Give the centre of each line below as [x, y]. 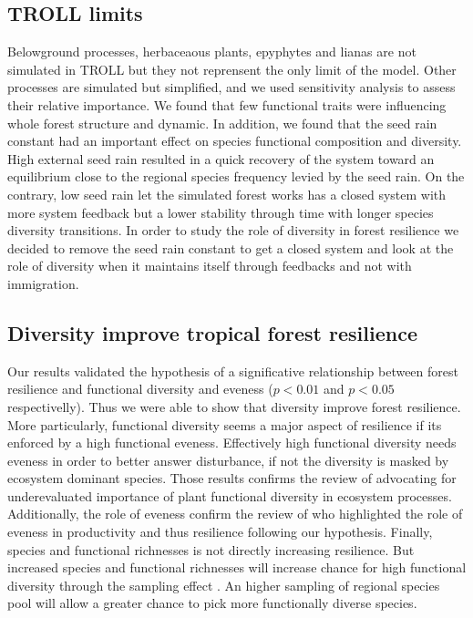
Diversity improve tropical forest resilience [212, 332]
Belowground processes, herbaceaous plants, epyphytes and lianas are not [212, 51]
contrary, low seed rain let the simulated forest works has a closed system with [227, 194]
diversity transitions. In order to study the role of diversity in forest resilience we [233, 230]
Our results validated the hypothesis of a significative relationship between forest [233, 371]
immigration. [43, 283]
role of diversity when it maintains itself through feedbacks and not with [210, 266]
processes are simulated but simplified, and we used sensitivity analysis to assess [231, 87]
